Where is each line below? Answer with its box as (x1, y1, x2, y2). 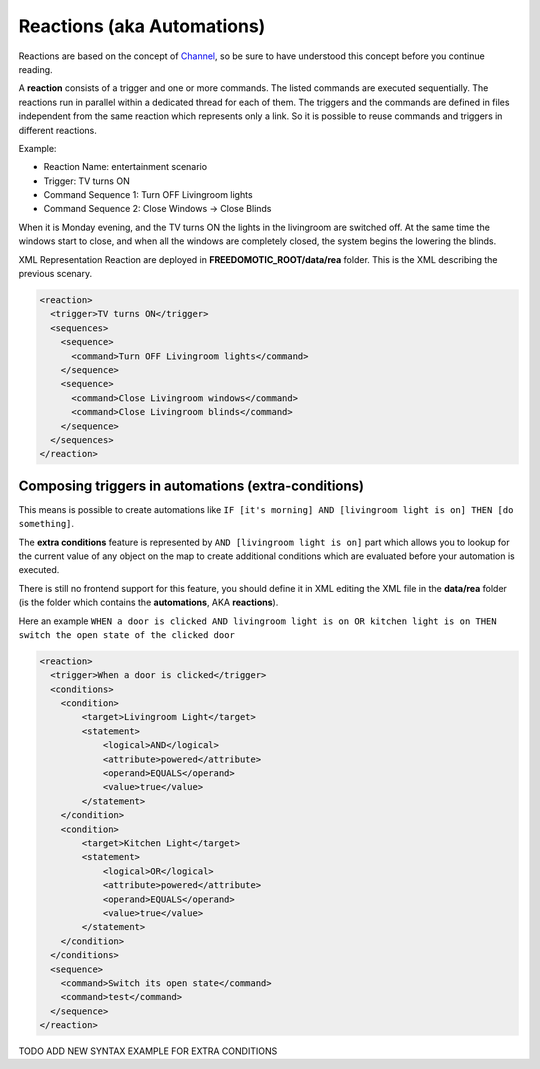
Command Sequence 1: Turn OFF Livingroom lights (43, 189, 254, 201)
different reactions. (18, 124, 97, 136)
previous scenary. (18, 268, 93, 280)
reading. (18, 63, 54, 75)
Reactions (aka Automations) (18, 15, 266, 37)
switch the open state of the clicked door (18, 629, 235, 640)
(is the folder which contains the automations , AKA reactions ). (18, 596, 279, 609)
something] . (18, 518, 75, 530)
